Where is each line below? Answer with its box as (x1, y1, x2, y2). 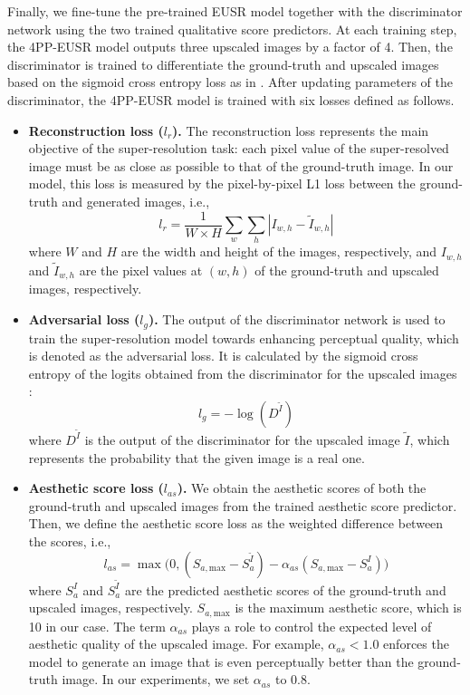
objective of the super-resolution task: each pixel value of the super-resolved (28, 139, 449, 158)
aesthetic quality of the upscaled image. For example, (28, 634, 324, 653)
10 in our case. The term (28, 616, 166, 635)
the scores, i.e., (28, 531, 111, 550)
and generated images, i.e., (62, 191, 210, 210)
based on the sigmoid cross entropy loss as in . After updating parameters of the (7, 72, 453, 92)
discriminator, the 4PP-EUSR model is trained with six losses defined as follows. (7, 90, 455, 109)
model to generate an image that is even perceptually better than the (28, 652, 414, 671)
